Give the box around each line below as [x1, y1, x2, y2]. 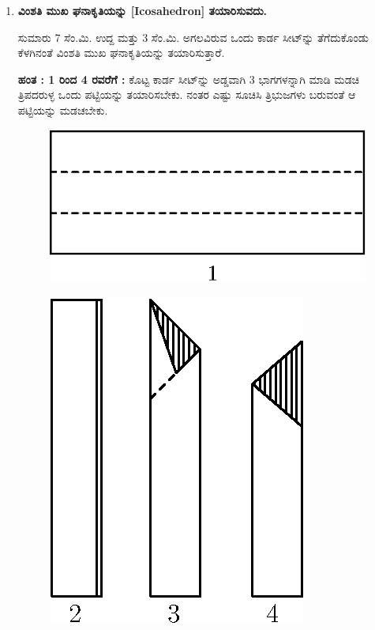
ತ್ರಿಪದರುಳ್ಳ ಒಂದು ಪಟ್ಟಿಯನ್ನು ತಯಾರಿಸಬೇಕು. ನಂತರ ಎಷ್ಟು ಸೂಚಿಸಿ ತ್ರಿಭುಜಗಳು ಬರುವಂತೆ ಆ [17, 86, 356, 103]
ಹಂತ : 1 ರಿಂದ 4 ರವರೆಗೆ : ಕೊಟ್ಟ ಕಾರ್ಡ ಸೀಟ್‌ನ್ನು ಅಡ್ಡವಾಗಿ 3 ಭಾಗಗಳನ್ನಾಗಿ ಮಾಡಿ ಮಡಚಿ [17, 70, 359, 87]
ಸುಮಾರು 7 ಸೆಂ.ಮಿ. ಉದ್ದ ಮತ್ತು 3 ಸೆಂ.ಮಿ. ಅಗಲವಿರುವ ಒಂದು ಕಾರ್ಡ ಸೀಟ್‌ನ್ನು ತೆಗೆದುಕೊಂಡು [17, 28, 369, 45]
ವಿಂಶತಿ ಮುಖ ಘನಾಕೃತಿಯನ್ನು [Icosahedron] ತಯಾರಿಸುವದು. [17, 2, 268, 18]
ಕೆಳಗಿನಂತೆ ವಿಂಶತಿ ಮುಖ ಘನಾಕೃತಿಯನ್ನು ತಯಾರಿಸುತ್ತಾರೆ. [17, 44, 225, 61]
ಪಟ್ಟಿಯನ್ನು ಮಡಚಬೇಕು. [17, 101, 108, 118]
